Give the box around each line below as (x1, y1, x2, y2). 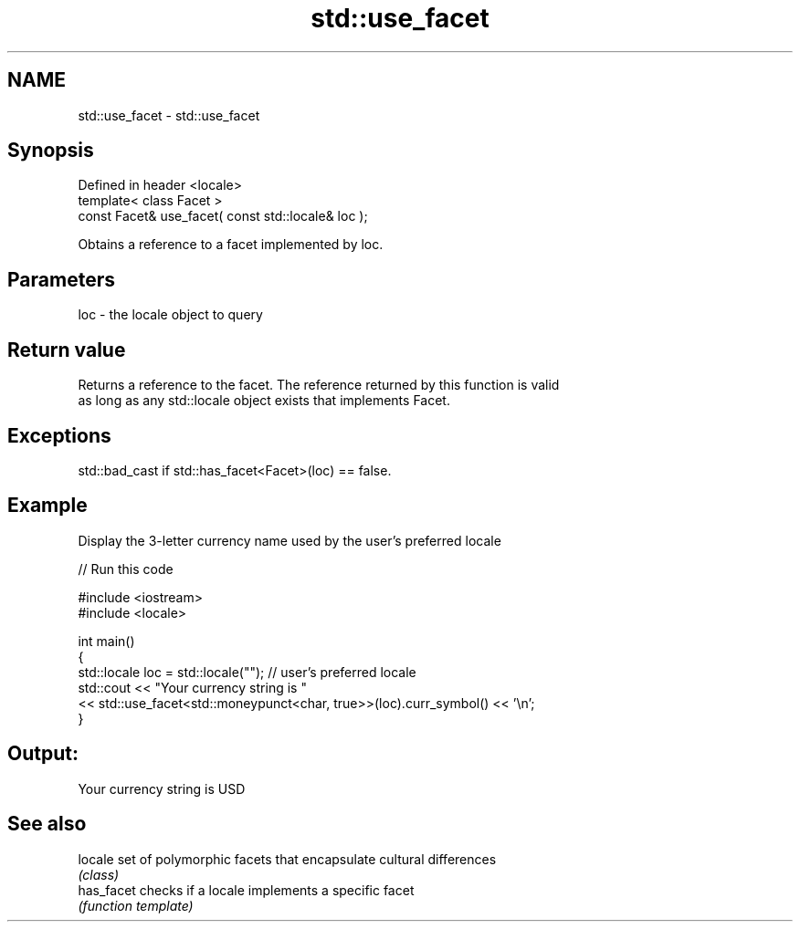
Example (7, 494, 88, 517)
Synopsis (7, 139, 94, 162)
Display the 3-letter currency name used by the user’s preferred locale (78, 532, 501, 548)
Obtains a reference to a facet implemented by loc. (78, 236, 384, 253)
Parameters (7, 267, 115, 291)
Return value (7, 338, 126, 361)
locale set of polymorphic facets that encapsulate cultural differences (78, 851, 497, 867)
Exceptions (7, 423, 111, 447)
